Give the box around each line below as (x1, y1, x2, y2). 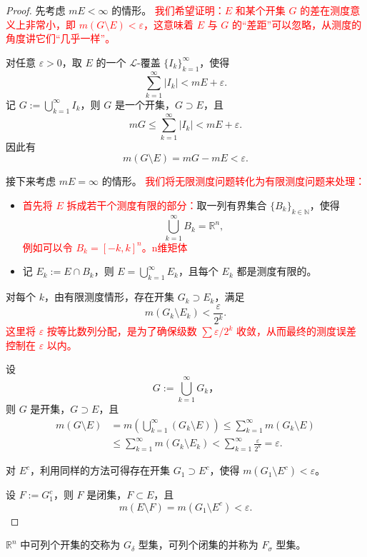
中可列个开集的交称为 (20, 537, 121, 552)
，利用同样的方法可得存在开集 (30, 463, 171, 478)
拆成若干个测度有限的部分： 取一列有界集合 (66, 197, 267, 212)
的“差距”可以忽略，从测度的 (232, 16, 362, 31)
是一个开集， (114, 96, 175, 111)
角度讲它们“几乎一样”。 (6, 31, 116, 46)
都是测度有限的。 (236, 264, 317, 278)
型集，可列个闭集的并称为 (138, 537, 258, 552)
